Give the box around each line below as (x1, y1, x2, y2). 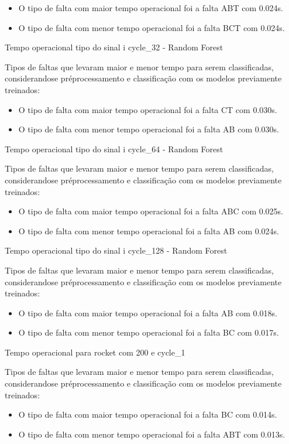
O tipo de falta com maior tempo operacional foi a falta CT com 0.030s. (18, 103, 277, 115)
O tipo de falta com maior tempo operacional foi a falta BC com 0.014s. (18, 408, 277, 421)
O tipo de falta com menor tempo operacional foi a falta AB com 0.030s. (18, 123, 280, 135)
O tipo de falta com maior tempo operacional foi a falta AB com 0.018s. (18, 306, 277, 319)
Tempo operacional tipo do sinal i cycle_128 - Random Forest (5, 244, 228, 257)
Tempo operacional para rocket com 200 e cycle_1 (5, 346, 185, 358)
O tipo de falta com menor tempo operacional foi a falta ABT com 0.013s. (18, 428, 285, 440)
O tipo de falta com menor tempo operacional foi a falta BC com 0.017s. (18, 326, 279, 339)
